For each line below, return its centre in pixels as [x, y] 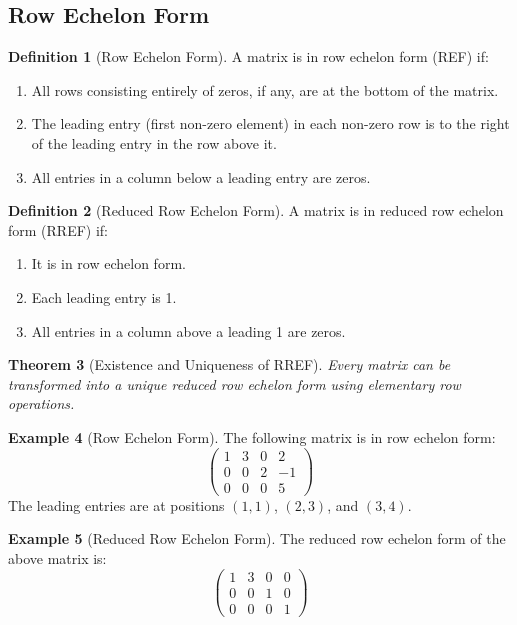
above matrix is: [57, 557]
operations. [41, 403]
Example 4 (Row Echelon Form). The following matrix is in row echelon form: [252, 436]
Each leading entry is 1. [104, 296]
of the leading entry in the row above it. [154, 142]
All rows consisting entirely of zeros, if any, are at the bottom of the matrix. [265, 89]
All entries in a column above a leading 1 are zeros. [188, 330]
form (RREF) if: [58, 229]
